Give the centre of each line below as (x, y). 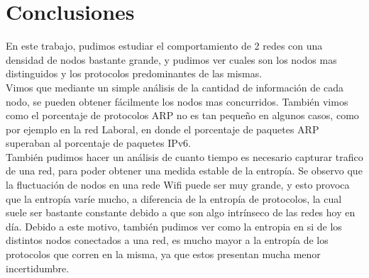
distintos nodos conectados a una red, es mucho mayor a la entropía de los (167, 240)
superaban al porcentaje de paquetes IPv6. (99, 143)
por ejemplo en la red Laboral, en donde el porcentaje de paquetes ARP (163, 129)
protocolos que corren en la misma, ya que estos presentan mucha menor (163, 254)
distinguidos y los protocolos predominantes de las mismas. (134, 73)
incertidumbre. (38, 268)
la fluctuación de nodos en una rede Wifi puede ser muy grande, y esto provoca (178, 185)
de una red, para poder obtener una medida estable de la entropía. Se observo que (184, 171)
